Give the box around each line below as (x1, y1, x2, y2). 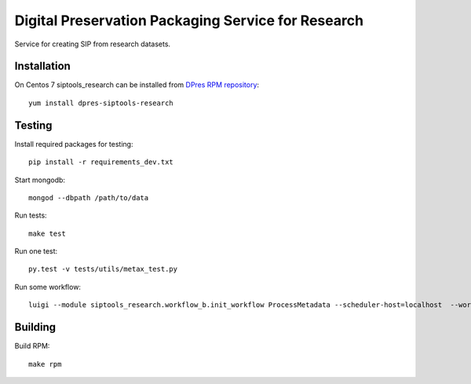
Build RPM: (14, 342, 50, 351)
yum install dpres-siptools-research (28, 98, 174, 108)
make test (28, 229, 66, 238)
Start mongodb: (14, 175, 66, 185)
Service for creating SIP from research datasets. (14, 39, 171, 49)
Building (14, 320, 57, 334)
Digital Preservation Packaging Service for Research (14, 12, 364, 29)
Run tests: (14, 210, 47, 220)
